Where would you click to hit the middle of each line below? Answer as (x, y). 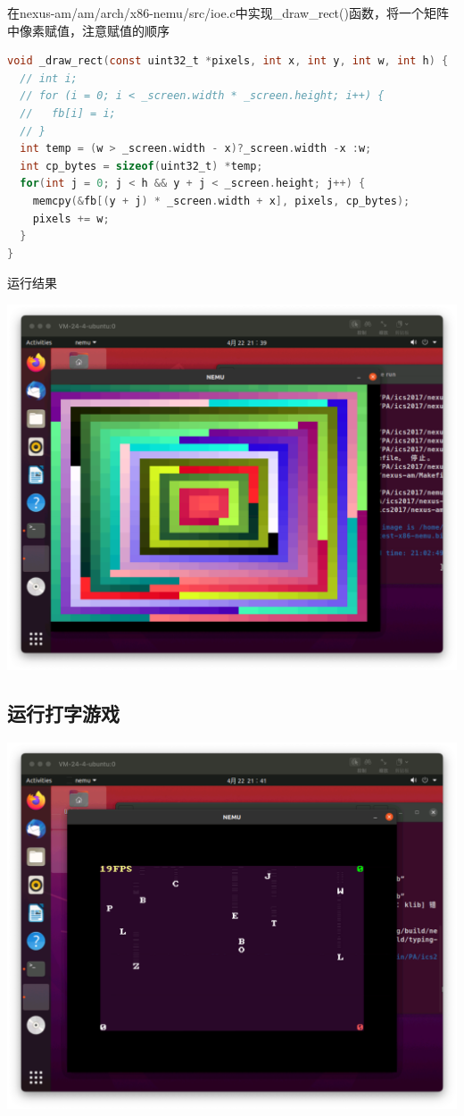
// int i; (49, 78)
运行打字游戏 (63, 713)
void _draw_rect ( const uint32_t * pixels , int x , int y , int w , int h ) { (228, 61)
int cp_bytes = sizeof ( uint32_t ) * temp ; (141, 166)
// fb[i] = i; (68, 113)
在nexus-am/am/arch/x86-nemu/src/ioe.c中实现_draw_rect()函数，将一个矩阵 (228, 13)
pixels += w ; (71, 218)
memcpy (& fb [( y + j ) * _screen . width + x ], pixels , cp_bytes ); (221, 201)
